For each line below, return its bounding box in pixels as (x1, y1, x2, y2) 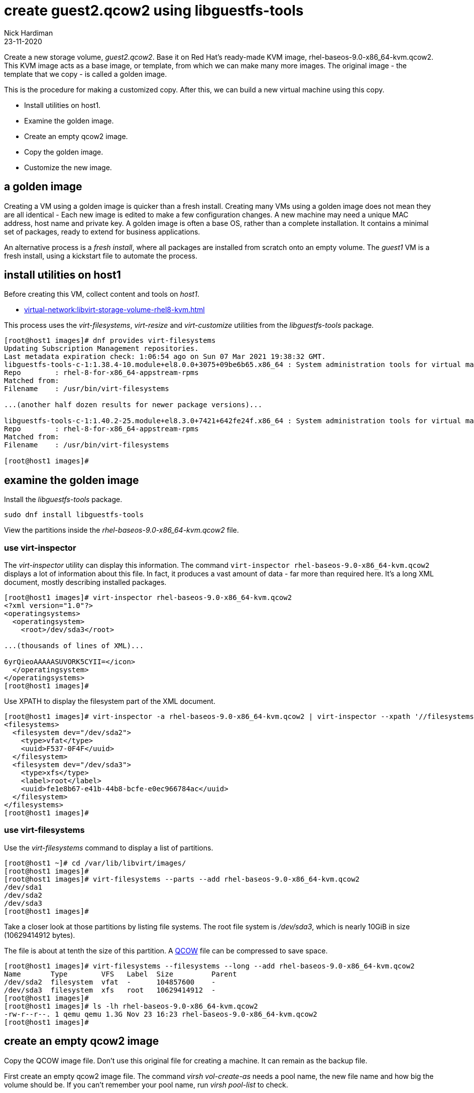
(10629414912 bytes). (4, 930, 75, 939)
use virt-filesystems (4, 825, 85, 835)
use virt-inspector (4, 542, 76, 553)
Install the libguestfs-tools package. (4, 495, 123, 504)
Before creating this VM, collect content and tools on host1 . (4, 290, 199, 299)
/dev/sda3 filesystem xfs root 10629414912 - (4, 986, 216, 994)
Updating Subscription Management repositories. (4, 344, 199, 353)
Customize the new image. (24, 163, 112, 172)
